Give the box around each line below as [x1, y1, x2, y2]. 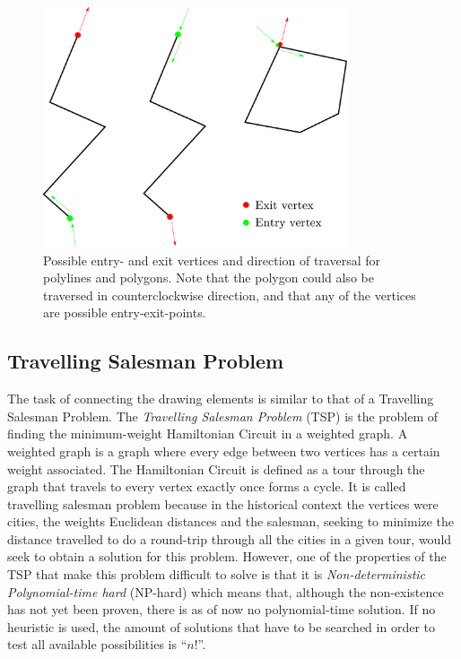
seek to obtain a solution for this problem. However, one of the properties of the [7, 547, 447, 566]
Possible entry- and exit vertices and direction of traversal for [43, 250, 381, 269]
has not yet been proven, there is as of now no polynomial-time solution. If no [7, 600, 436, 619]
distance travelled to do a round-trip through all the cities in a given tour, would [7, 529, 452, 548]
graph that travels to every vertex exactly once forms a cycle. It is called [7, 477, 406, 496]
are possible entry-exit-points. [43, 303, 206, 322]
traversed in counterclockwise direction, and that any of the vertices [43, 285, 416, 304]
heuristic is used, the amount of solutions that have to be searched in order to [7, 617, 435, 636]
